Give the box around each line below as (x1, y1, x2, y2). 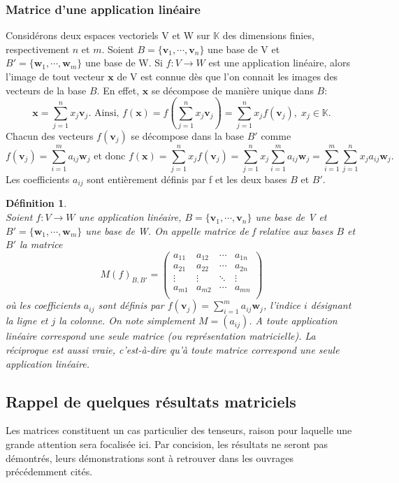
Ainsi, (94, 108, 119, 118)
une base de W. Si (85, 55, 163, 70)
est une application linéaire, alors (208, 55, 350, 70)
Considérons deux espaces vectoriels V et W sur (6, 28, 210, 43)
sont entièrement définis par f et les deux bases (87, 172, 287, 187)
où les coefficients (6, 298, 80, 312)
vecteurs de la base (6, 82, 87, 97)
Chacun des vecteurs (6, 128, 94, 143)
